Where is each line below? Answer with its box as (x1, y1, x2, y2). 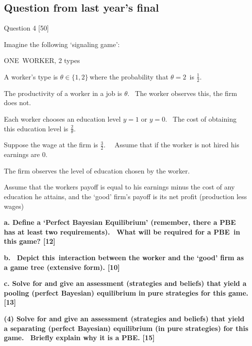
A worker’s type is (4, 71, 58, 81)
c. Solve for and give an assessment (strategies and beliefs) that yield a (4, 278, 247, 288)
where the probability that (89, 71, 168, 81)
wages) (4, 201, 24, 211)
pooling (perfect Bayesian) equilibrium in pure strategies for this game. (4, 287, 249, 298)
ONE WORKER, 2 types (4, 55, 80, 65)
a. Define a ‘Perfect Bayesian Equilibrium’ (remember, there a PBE (4, 217, 236, 227)
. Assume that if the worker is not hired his (103, 140, 239, 150)
